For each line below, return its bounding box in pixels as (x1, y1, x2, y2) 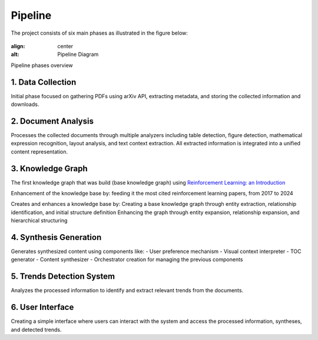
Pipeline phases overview (11, 62, 73, 69)
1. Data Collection (11, 77, 77, 87)
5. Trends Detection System (11, 271, 115, 282)
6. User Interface (11, 302, 74, 312)
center (57, 42, 74, 49)
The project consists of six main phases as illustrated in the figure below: (11, 29, 188, 36)
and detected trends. (11, 326, 62, 333)
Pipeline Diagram (57, 51, 99, 58)
